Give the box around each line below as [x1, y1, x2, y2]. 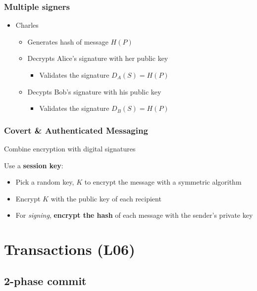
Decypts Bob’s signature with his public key [27, 86, 161, 97]
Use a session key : [4, 160, 63, 170]
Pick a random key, [15, 177, 74, 187]
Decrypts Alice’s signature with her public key [27, 53, 168, 63]
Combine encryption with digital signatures [4, 144, 136, 153]
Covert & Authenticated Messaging [4, 124, 148, 136]
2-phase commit [4, 273, 87, 288]
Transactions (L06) [4, 239, 135, 259]
